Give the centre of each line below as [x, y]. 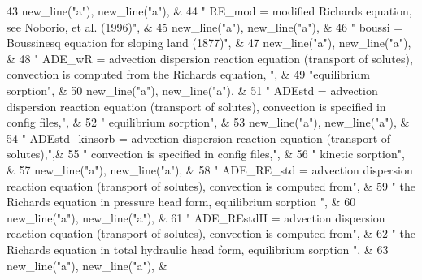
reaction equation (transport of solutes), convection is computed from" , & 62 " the [211, 233]
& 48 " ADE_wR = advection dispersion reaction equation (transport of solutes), [210, 58]
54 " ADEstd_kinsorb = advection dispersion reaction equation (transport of [199, 138]
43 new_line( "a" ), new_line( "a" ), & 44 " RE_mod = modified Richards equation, [209, 11]
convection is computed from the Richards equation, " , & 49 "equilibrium [188, 74]
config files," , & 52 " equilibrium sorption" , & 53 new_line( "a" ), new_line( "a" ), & [208, 122]
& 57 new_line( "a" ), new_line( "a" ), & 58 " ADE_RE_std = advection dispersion [210, 169]
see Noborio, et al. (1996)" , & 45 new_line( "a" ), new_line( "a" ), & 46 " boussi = [205, 26]
